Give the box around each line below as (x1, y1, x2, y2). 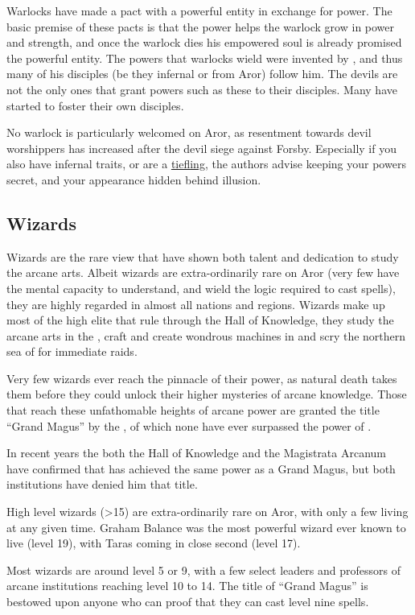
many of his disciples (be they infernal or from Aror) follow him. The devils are (6, 65, 398, 82)
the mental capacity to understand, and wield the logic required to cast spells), (6, 279, 396, 296)
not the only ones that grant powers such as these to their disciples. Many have (6, 80, 397, 97)
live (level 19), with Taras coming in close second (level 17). (6, 535, 301, 551)
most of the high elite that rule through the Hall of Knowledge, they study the (6, 312, 394, 328)
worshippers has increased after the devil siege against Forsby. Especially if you (6, 139, 397, 156)
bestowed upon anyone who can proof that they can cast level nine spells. (6, 593, 369, 610)
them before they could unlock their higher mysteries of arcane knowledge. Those (6, 386, 407, 402)
